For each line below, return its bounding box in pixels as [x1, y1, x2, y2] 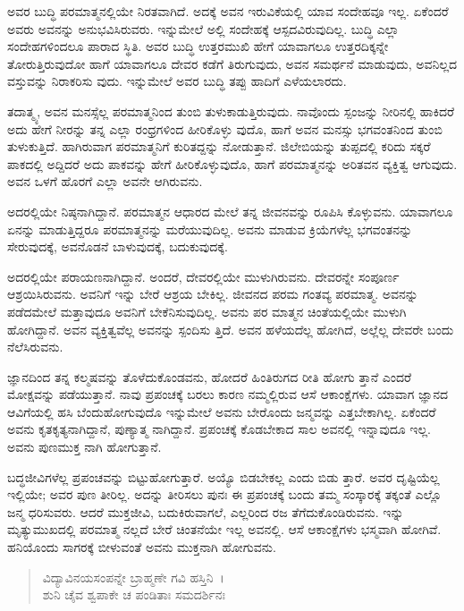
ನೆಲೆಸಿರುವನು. [7, 337, 63, 356]
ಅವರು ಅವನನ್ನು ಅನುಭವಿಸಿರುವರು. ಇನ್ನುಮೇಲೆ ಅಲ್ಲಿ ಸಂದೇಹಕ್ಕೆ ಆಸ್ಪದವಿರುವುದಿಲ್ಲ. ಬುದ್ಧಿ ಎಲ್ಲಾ [7, 19, 400, 38]
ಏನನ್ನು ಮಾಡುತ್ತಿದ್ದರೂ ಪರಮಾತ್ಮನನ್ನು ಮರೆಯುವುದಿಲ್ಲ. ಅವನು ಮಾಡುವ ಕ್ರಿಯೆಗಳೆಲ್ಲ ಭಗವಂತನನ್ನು [7, 219, 413, 238]
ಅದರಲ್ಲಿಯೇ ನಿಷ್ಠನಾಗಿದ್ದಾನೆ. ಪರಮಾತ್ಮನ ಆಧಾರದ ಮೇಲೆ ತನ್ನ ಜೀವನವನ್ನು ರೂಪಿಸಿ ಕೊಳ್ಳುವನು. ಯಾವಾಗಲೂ [7, 201, 453, 220]
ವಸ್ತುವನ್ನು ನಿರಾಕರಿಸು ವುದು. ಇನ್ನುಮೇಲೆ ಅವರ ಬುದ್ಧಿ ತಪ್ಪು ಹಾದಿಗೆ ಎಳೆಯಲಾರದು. [7, 72, 347, 90]
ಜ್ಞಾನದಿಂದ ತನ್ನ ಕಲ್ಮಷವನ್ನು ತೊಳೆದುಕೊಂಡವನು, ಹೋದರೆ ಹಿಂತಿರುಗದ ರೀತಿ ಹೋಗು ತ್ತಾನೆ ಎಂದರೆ [7, 367, 412, 386]
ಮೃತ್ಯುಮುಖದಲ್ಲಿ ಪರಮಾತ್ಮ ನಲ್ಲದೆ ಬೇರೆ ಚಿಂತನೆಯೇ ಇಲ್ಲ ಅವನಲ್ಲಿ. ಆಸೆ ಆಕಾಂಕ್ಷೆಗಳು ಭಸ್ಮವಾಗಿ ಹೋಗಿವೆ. [7, 520, 442, 539]
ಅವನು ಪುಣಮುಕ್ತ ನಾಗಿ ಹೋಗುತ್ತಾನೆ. [7, 437, 162, 456]
